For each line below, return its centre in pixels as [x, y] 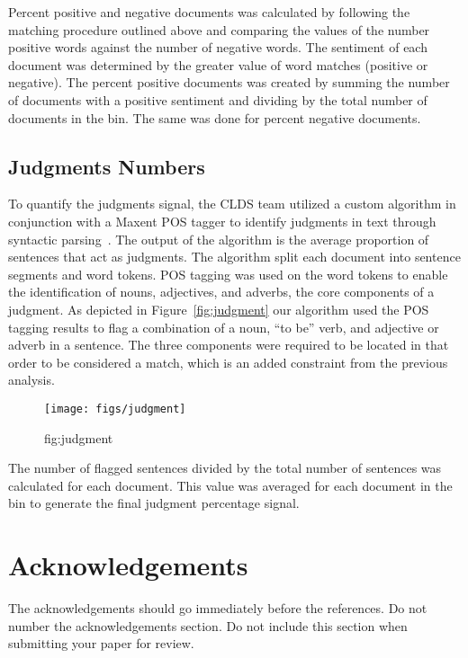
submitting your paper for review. [101, 643]
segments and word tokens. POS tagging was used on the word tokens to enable [228, 274]
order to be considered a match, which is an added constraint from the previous [228, 362]
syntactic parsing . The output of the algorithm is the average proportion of [219, 239]
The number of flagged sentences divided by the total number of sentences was [225, 468]
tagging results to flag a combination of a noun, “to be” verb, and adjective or [224, 327]
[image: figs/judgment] [115, 409]
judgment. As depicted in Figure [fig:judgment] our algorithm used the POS [219, 309]
